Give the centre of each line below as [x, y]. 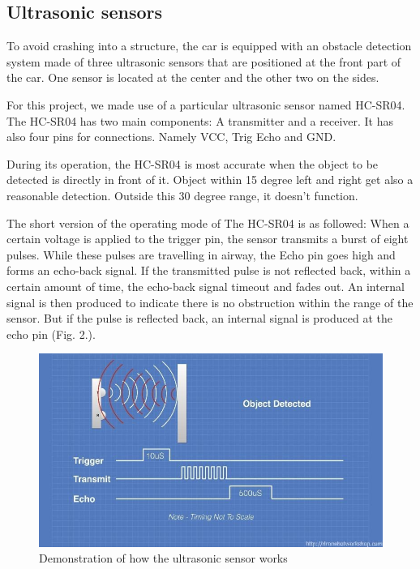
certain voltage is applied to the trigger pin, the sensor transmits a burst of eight [208, 239]
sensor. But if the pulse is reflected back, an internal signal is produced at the [200, 318]
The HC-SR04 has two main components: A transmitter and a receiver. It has [200, 120]
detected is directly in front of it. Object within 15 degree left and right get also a [210, 180]
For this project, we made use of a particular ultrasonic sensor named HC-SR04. [206, 104]
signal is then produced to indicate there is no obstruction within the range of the [210, 302]
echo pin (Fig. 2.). [51, 334]
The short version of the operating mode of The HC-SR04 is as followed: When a [208, 222]
